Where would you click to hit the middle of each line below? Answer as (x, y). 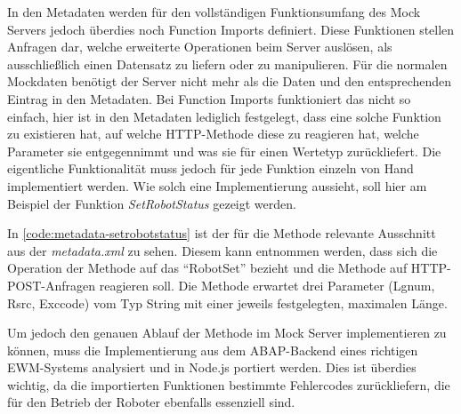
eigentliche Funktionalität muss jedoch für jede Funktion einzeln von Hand (210, 168)
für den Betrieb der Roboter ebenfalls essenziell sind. (151, 402)
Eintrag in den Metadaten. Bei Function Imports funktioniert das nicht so (209, 98)
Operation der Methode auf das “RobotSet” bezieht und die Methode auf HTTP (227, 268)
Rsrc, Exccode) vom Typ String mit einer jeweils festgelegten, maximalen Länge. (227, 303)
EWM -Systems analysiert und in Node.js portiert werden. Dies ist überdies (212, 367)
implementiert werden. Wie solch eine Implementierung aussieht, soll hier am (217, 185)
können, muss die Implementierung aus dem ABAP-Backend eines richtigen (213, 350)
